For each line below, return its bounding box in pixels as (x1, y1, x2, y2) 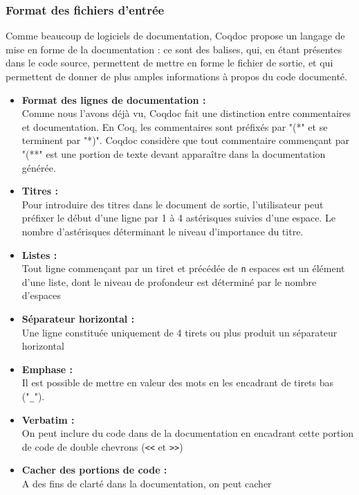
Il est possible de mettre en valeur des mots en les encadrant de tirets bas (21, 375, 334, 390)
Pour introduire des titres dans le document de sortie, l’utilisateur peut (21, 197, 324, 211)
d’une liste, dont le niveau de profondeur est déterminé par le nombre (21, 274, 317, 289)
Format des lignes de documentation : (21, 92, 206, 107)
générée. (21, 160, 56, 174)
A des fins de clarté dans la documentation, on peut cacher (21, 476, 272, 491)
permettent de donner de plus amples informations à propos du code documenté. (6, 69, 347, 83)
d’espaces (21, 288, 61, 303)
